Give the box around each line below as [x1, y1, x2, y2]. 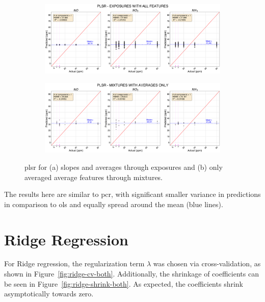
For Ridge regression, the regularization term [4, 258, 145, 269]
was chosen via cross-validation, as [153, 258, 261, 269]
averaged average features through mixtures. [24, 171, 163, 182]
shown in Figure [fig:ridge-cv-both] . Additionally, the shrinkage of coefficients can [4, 268, 259, 279]
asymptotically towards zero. [4, 288, 94, 299]
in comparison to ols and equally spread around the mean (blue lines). [4, 198, 223, 209]
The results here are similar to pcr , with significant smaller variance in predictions [4, 189, 261, 199]
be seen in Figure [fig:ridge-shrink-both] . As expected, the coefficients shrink [4, 278, 243, 289]
